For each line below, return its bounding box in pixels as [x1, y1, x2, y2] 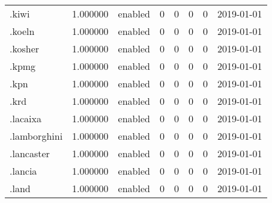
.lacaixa [10, 111, 41, 125]
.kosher [10, 42, 40, 55]
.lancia [10, 164, 37, 178]
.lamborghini [10, 129, 63, 143]
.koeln [10, 24, 35, 38]
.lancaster [10, 146, 50, 160]
